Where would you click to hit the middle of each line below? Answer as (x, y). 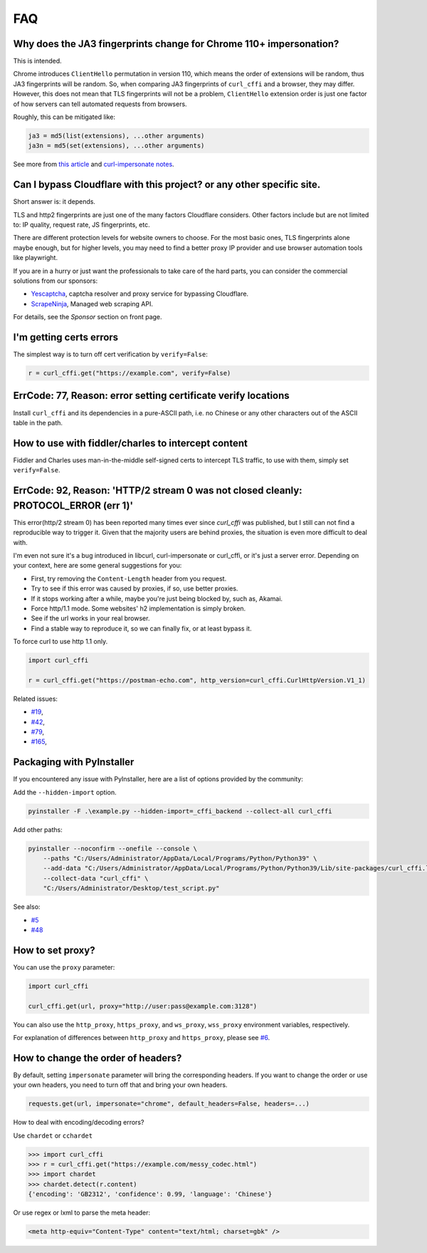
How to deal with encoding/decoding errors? (79, 1123)
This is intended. (37, 61)
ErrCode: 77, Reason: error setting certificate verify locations (151, 396)
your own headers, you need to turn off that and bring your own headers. (120, 1085)
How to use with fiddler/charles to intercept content (131, 443)
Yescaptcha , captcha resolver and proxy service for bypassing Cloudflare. (140, 294)
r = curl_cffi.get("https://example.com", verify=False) (130, 373)
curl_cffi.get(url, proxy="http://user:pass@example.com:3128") (143, 1006)
